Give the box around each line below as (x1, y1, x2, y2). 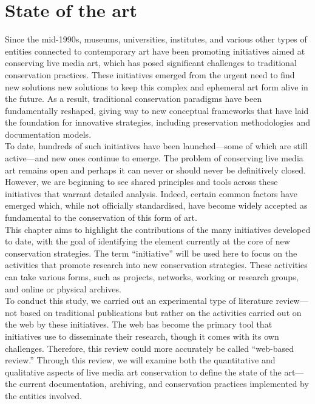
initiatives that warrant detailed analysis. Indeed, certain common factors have (5, 187, 297, 200)
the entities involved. (5, 389, 82, 402)
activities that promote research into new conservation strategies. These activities (5, 258, 308, 271)
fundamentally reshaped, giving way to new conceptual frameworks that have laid (5, 104, 309, 116)
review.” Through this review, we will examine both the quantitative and (5, 354, 276, 366)
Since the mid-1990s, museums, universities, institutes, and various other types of (5, 33, 307, 45)
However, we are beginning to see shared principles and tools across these (5, 175, 278, 188)
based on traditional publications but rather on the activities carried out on (19, 306, 302, 318)
